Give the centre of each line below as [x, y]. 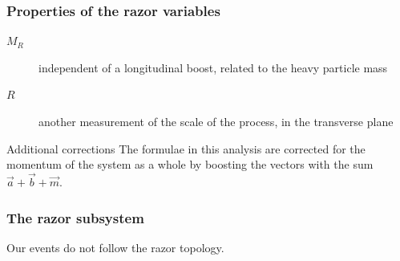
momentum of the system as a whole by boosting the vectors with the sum [190, 164]
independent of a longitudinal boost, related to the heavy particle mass [213, 67]
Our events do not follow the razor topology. [115, 247]
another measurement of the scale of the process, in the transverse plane [216, 121]
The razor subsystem [75, 217]
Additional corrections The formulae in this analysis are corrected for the [186, 148]
